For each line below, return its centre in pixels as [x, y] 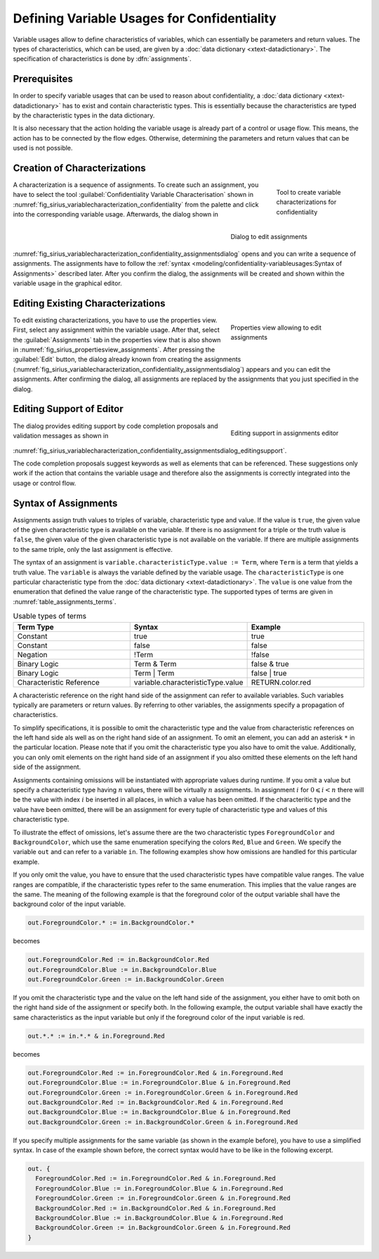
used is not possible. [43, 148]
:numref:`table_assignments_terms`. [65, 602]
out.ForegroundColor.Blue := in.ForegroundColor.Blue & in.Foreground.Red [159, 1083]
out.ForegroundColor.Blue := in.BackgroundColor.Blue [122, 969]
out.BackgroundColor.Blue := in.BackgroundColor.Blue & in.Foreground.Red [159, 1112]
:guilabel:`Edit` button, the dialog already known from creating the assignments [127, 359]
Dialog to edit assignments [269, 236]
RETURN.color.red [281, 682]
